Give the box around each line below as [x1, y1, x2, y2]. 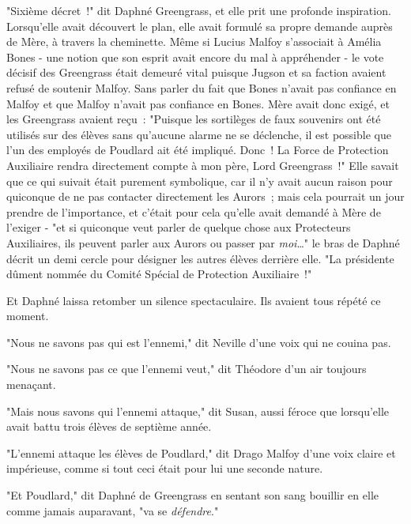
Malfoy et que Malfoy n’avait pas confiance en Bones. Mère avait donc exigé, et [6, 95, 390, 111]
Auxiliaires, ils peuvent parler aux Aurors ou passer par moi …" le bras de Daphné [6, 234, 400, 251]
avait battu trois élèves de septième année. [6, 418, 212, 435]
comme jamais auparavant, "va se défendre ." [6, 502, 219, 518]
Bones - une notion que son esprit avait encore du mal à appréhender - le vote [6, 48, 384, 65]
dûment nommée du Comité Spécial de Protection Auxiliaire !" [6, 266, 312, 282]
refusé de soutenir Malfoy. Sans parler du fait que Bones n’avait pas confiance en [6, 79, 397, 96]
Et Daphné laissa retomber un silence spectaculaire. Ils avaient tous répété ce [6, 292, 381, 308]
